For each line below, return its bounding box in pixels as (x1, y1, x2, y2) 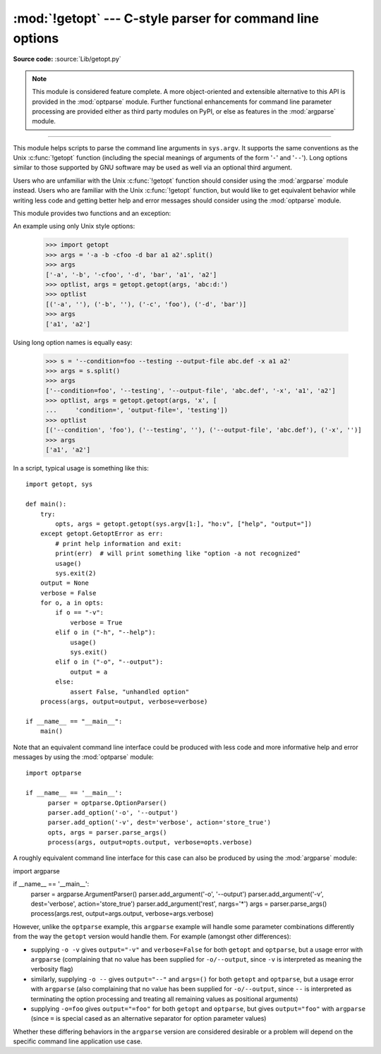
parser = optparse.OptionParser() (47, 799, 167, 807)
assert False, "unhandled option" (70, 688, 190, 696)
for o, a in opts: (40, 599, 104, 607)
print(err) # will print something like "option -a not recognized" (55, 550, 301, 557)
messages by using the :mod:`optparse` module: (13, 752, 155, 761)
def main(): (25, 500, 67, 508)
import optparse (25, 769, 82, 777)
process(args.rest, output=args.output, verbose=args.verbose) (30, 909, 214, 918)
